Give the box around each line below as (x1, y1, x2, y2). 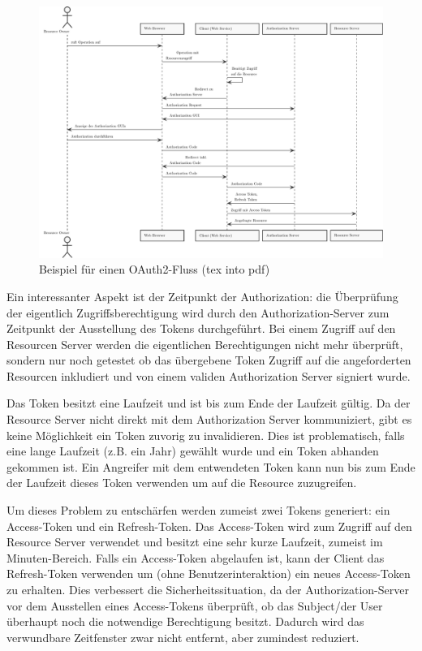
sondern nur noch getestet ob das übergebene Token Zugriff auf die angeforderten (6, 351, 411, 369)
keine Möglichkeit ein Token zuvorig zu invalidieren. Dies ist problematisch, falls (6, 426, 405, 443)
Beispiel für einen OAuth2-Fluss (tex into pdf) (39, 261, 270, 278)
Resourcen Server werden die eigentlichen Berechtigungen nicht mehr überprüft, (6, 335, 403, 352)
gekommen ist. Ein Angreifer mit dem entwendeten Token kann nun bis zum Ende (6, 458, 416, 475)
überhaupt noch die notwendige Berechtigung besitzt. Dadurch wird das (6, 613, 364, 630)
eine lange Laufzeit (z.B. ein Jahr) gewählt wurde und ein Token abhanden (6, 442, 379, 459)
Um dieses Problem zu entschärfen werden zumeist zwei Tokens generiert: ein (6, 502, 390, 519)
